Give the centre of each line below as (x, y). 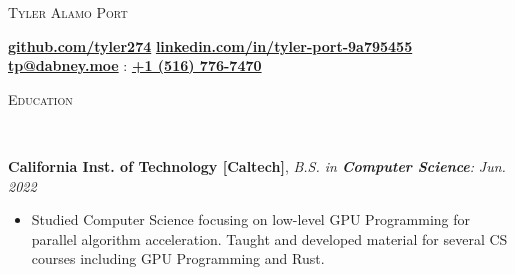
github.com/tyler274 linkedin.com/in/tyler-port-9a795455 (210, 45)
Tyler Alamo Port (68, 12)
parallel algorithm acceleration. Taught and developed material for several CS (269, 238)
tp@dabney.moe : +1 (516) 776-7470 (135, 65)
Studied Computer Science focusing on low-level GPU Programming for (251, 219)
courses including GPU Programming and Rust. (178, 258)
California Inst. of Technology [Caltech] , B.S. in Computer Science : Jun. (257, 165)
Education (40, 98)
